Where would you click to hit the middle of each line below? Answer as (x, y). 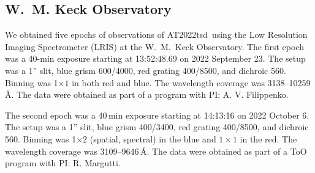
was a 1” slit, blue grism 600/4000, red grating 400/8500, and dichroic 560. (146, 70)
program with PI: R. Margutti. (63, 163)
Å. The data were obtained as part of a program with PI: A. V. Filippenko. (147, 94)
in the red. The (268, 138)
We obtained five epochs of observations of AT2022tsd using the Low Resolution (156, 35)
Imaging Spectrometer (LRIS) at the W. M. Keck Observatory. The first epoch (155, 46)
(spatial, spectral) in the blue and (153, 138)
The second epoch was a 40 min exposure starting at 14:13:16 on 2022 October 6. (157, 115)
